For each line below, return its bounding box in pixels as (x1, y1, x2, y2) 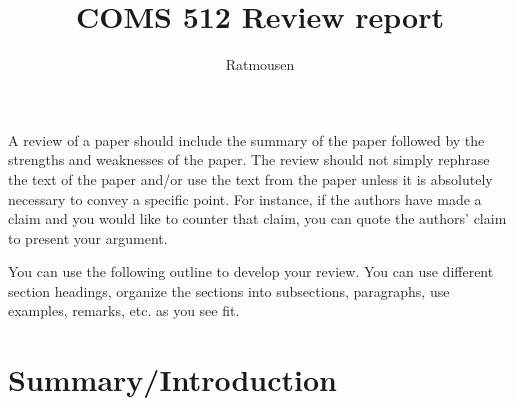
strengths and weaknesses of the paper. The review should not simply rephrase (8, 149, 490, 170)
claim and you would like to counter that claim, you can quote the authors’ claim (8, 208, 507, 229)
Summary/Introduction (8, 359, 337, 400)
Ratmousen (225, 54, 295, 75)
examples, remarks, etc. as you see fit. (8, 300, 240, 321)
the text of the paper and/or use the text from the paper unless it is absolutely (8, 168, 493, 189)
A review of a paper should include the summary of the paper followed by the (8, 129, 485, 150)
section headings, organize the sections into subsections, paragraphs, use (8, 280, 450, 301)
